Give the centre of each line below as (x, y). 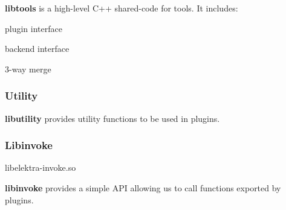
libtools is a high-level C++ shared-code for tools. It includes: (122, 8)
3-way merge (28, 68)
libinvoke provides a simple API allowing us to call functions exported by (143, 188)
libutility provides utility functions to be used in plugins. (112, 118)
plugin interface (34, 28)
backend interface (37, 49)
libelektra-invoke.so (41, 167)
